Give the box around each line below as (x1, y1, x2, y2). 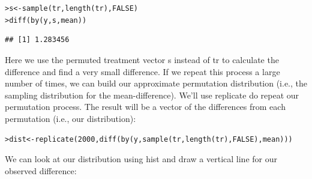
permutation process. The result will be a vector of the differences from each (5, 100, 286, 113)
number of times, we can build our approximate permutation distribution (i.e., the (5, 77, 308, 89)
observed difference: (5, 164, 77, 177)
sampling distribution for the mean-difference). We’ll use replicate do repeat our (5, 88, 299, 101)
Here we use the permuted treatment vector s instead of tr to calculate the (5, 53, 279, 65)
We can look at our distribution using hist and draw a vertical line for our (5, 153, 277, 165)
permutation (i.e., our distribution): (5, 112, 136, 124)
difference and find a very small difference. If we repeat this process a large (5, 65, 280, 77)
